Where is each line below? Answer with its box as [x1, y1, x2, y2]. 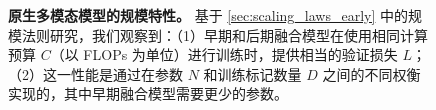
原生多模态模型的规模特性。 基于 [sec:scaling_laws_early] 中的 [8, 5, 409, 25]
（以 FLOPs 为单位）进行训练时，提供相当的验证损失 [50, 44, 398, 65]
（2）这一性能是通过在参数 [8, 63, 183, 84]
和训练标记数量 [203, 63, 302, 84]
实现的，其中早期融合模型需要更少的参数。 [8, 83, 288, 104]
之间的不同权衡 [322, 63, 421, 84]
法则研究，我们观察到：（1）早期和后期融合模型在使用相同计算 [21, 24, 428, 45]
